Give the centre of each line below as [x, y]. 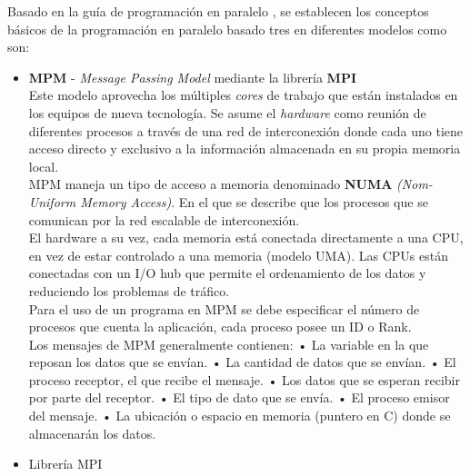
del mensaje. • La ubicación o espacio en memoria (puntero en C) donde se [240, 416]
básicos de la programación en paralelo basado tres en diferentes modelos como [227, 29]
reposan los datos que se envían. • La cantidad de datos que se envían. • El [242, 362]
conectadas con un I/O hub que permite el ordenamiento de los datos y [227, 273]
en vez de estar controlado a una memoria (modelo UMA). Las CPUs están [238, 255]
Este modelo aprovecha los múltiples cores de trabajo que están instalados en [243, 95]
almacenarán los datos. [92, 433]
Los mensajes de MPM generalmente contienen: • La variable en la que [229, 344]
